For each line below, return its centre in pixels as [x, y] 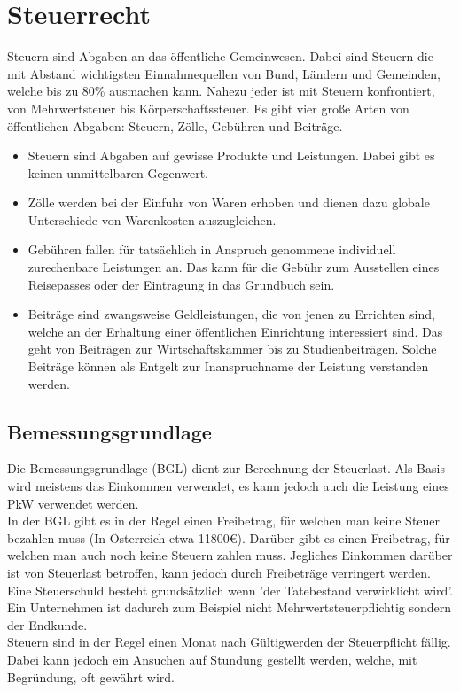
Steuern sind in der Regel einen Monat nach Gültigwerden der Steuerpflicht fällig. [229, 642]
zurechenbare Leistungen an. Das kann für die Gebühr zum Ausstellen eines [234, 267]
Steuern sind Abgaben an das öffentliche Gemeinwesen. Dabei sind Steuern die [220, 56]
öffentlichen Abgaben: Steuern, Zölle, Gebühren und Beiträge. [175, 125]
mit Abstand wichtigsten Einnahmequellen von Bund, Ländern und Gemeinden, [224, 73]
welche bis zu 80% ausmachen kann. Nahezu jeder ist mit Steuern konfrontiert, [221, 91]
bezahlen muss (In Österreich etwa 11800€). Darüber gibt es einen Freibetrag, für [229, 537]
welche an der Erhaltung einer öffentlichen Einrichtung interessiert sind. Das [235, 331]
